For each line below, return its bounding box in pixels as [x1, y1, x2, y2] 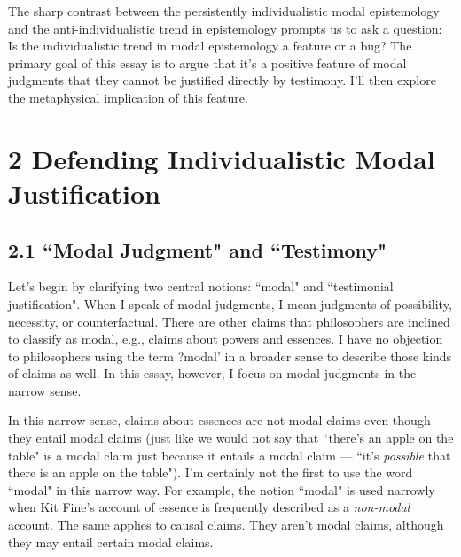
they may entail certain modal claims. [8, 532, 214, 551]
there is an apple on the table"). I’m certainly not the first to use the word [8, 463, 413, 482]
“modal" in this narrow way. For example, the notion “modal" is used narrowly [8, 480, 435, 499]
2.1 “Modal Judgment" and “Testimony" [8, 236, 387, 263]
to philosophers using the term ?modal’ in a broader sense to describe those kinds [8, 346, 452, 365]
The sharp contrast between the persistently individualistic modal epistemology [8, 2, 440, 19]
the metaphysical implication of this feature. [8, 88, 248, 106]
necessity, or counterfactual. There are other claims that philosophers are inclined [8, 312, 450, 330]
